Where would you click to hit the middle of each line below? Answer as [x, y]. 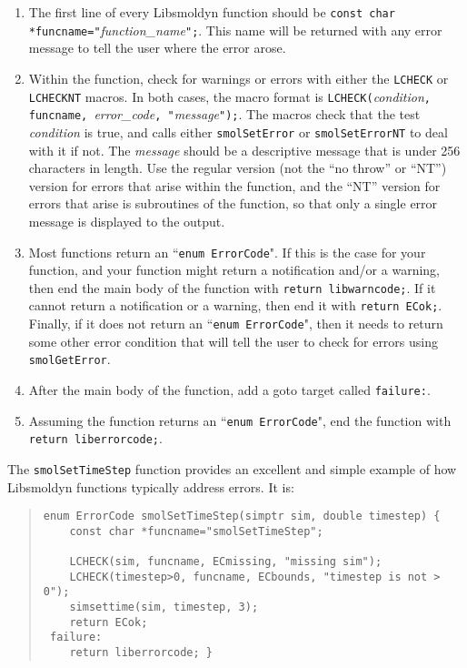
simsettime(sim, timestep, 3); [164, 607]
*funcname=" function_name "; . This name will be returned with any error [235, 30]
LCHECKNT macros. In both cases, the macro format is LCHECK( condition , [229, 96]
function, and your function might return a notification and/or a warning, [234, 270]
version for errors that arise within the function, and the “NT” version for [234, 185]
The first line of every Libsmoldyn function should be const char [212, 12]
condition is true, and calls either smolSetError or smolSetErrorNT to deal [238, 132]
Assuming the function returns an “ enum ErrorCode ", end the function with [240, 420]
